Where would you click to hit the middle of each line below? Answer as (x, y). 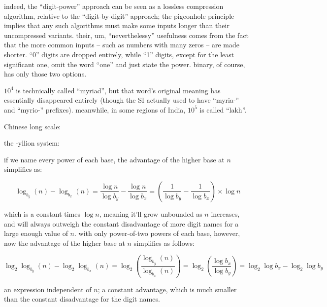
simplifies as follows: (164, 243)
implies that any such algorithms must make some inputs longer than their (117, 25)
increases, (225, 213)
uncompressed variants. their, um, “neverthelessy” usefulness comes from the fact (127, 35)
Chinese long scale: (33, 126)
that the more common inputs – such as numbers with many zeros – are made (122, 45)
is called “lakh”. (223, 109)
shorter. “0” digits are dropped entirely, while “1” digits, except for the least (119, 54)
